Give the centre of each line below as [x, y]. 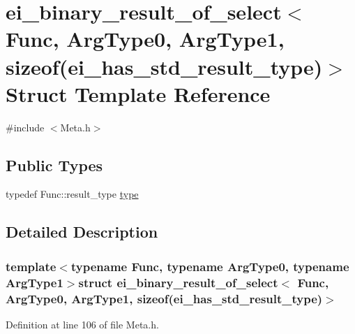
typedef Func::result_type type [72, 194]
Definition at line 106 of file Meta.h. [82, 324]
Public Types [54, 165]
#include [25, 127]
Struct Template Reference [138, 93]
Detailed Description [82, 232]
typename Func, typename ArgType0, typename [210, 266]
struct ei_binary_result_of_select [178, 282]
